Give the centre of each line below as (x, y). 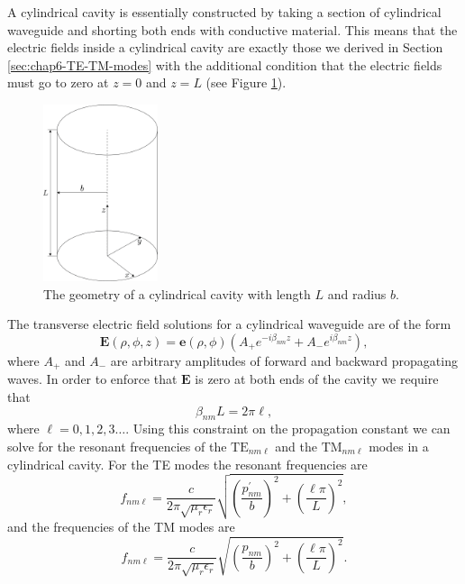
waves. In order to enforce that (92, 379)
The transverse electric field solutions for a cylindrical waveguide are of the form (229, 324)
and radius (357, 293)
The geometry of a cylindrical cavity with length (177, 293)
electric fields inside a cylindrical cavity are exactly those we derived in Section (225, 47)
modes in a (399, 446)
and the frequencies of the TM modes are (121, 527)
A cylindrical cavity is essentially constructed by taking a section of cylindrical (224, 12)
